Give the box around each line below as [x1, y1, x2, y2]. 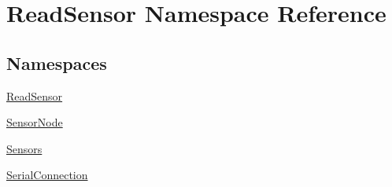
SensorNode [6, 114, 63, 130]
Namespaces [6, 50, 107, 75]
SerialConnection [6, 167, 88, 183]
